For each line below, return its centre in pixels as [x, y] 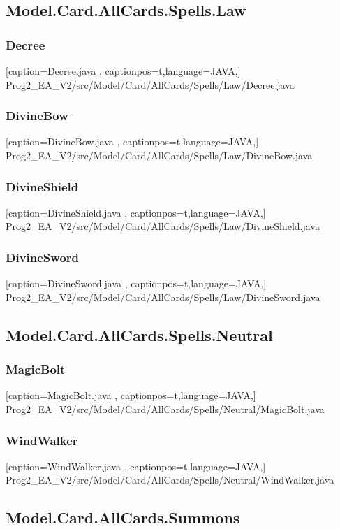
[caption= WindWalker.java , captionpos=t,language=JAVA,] [136, 466]
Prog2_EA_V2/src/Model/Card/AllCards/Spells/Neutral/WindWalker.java [170, 480]
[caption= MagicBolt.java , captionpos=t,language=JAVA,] [131, 395]
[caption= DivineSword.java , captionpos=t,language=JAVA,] [136, 283]
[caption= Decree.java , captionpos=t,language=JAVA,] [123, 71]
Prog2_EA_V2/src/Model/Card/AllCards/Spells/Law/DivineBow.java [159, 155]
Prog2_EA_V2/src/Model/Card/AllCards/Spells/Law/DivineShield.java [163, 226]
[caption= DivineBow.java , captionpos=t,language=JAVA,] [132, 142]
